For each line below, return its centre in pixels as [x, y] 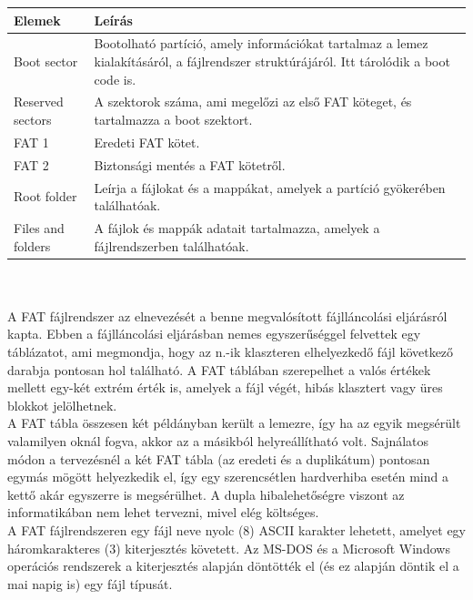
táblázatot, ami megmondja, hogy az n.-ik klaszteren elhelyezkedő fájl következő [231, 351]
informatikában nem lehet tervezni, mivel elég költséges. [163, 512]
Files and [39, 227]
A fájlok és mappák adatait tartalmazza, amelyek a [237, 227]
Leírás [113, 20]
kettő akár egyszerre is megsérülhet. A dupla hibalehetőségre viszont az [206, 494]
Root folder [45, 196]
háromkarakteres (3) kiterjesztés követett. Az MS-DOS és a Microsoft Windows [229, 548]
